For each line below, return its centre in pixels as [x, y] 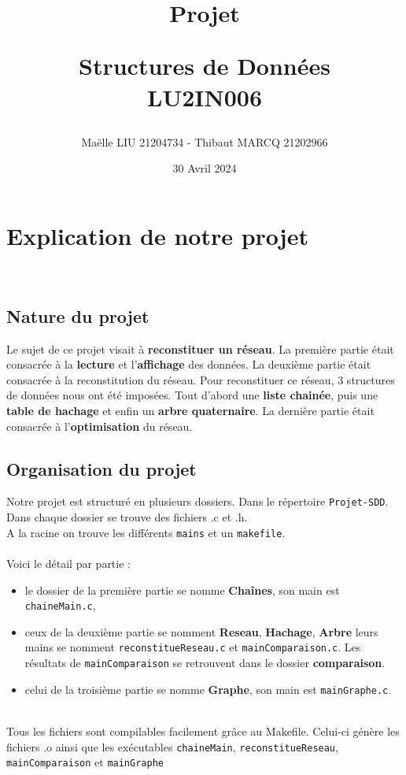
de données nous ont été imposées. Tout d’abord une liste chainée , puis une [192, 395]
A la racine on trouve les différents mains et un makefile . [146, 532]
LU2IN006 [205, 96]
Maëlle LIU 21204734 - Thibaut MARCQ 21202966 [205, 141]
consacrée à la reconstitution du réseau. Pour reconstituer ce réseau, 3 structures [201, 379]
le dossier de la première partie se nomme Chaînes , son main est [182, 590]
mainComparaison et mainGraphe [85, 762]
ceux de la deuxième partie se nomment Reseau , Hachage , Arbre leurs [201, 631]
